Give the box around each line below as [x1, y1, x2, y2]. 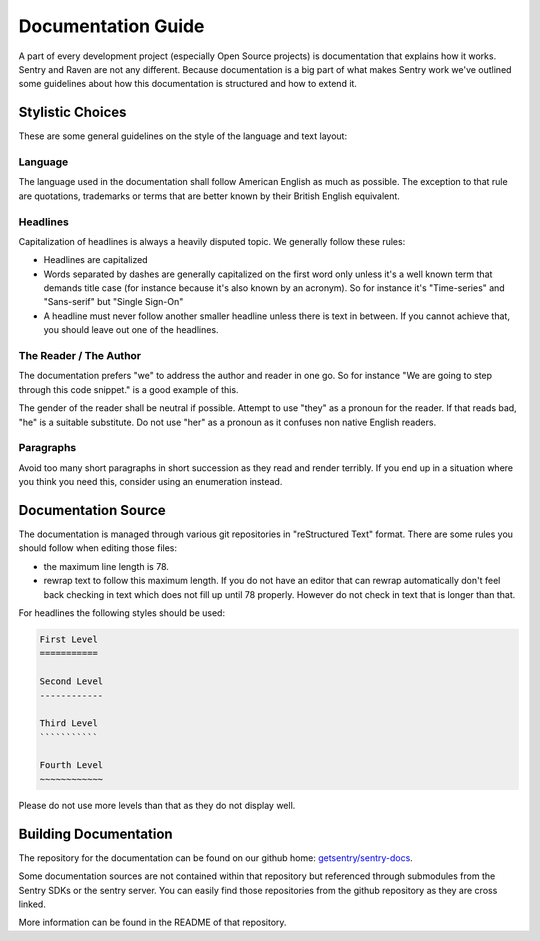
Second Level [39, 676, 104, 687]
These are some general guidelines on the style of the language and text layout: [18, 130, 348, 142]
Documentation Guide [18, 15, 205, 37]
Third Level [39, 718, 99, 729]
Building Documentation [18, 825, 174, 842]
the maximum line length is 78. [43, 560, 170, 572]
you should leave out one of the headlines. [43, 324, 219, 336]
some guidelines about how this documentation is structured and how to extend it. [18, 78, 357, 90]
